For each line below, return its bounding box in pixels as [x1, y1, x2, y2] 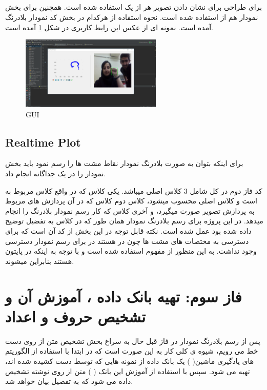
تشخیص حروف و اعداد [5, 305, 146, 326]
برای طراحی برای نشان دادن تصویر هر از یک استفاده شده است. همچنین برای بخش [5, 2, 262, 12]
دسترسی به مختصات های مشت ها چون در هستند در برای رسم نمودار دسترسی [5, 235, 249, 246]
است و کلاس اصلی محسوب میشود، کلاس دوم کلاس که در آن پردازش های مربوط [5, 195, 257, 206]
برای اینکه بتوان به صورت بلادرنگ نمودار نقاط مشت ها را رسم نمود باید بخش [5, 158, 243, 169]
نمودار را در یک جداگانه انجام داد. [5, 168, 106, 179]
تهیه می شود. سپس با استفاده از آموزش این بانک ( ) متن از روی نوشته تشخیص [5, 365, 250, 376]
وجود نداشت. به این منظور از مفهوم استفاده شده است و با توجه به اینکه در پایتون [5, 245, 257, 256]
